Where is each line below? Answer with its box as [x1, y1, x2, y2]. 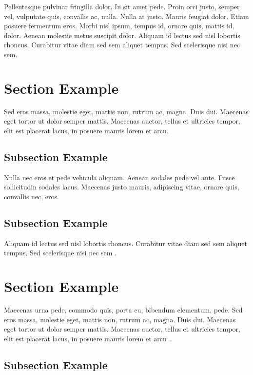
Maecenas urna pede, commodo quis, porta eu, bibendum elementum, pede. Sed [4, 304, 243, 314]
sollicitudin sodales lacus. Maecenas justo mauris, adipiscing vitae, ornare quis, [4, 182, 239, 192]
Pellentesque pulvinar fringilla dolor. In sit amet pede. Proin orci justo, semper [4, 1, 240, 11]
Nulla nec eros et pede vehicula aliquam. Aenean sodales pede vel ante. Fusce [4, 172, 235, 182]
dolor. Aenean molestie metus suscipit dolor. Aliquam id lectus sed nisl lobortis [4, 30, 240, 40]
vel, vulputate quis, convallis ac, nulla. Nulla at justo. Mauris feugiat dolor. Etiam [4, 11, 249, 21]
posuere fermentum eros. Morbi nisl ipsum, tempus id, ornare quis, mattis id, [4, 21, 234, 31]
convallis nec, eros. [4, 191, 59, 201]
